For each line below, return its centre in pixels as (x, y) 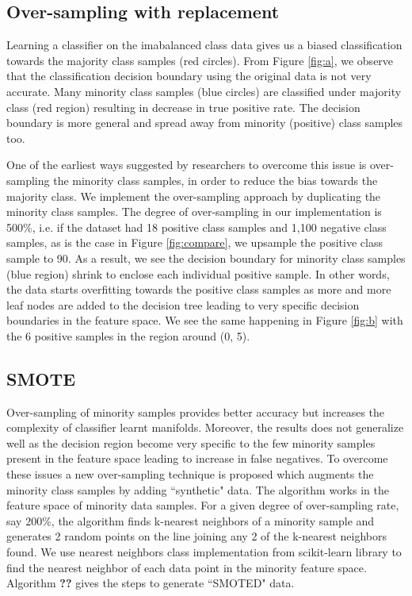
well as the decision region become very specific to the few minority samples (191, 442)
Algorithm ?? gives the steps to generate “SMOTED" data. (151, 583)
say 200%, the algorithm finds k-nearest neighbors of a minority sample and (191, 520)
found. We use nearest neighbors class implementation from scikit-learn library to (204, 552)
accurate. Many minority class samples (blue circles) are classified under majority (204, 91)
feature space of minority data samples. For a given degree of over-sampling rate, (203, 505)
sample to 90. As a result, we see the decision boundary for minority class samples (206, 258)
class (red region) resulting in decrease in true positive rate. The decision (183, 107)
